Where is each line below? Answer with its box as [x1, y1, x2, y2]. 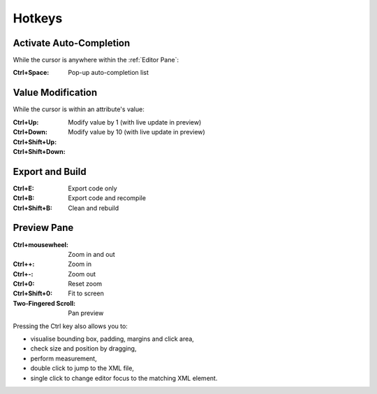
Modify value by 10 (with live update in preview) [68, 128, 205, 136]
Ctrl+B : [13, 194, 35, 202]
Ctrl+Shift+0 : [13, 289, 52, 297]
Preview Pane [13, 222, 74, 234]
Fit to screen [68, 289, 104, 297]
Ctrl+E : [13, 184, 34, 192]
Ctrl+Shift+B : [13, 204, 52, 212]
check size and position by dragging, [30, 344, 137, 353]
